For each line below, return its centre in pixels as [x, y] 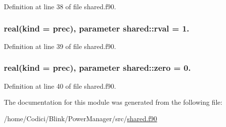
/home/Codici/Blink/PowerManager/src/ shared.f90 [81, 118]
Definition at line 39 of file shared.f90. [60, 46]
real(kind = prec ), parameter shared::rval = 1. [97, 28]
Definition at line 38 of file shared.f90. [60, 6]
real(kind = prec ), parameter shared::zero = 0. [98, 68]
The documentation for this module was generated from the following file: [113, 102]
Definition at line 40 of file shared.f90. [60, 86]
